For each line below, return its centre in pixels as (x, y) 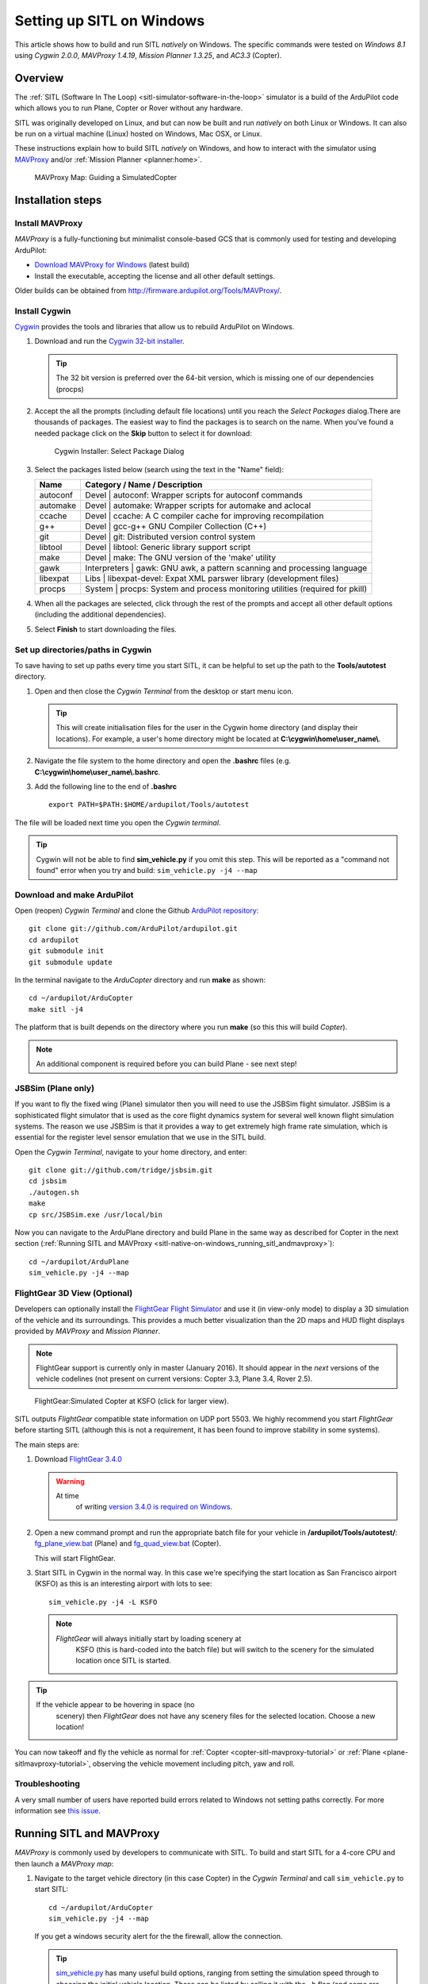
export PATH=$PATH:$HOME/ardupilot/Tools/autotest (149, 805)
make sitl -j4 (56, 1009)
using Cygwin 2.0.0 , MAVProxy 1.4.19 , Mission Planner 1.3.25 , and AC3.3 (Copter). (148, 55)
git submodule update (71, 962)
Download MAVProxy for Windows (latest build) (112, 265)
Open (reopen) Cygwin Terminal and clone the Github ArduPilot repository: (137, 911)
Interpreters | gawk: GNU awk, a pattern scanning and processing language (226, 567)
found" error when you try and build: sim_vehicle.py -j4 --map (147, 870)
